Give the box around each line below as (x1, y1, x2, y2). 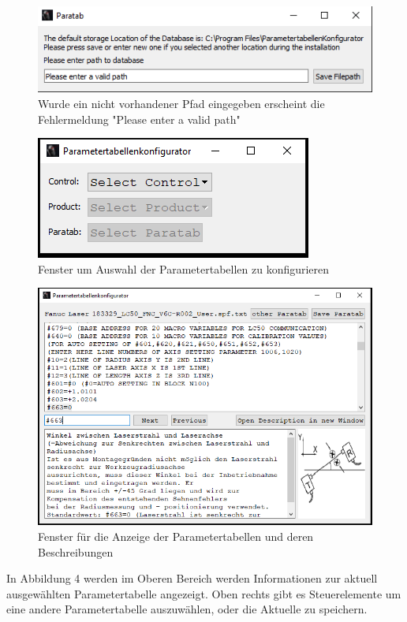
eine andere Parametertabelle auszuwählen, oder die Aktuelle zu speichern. (6, 601, 368, 617)
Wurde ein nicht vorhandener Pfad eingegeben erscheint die (38, 95, 325, 112)
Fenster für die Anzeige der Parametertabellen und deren (38, 528, 314, 545)
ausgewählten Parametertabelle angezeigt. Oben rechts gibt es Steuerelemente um (6, 585, 401, 602)
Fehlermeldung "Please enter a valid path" (38, 110, 241, 127)
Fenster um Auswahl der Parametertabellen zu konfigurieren (38, 260, 330, 277)
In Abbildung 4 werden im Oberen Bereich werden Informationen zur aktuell (6, 570, 378, 587)
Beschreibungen (38, 543, 114, 560)
